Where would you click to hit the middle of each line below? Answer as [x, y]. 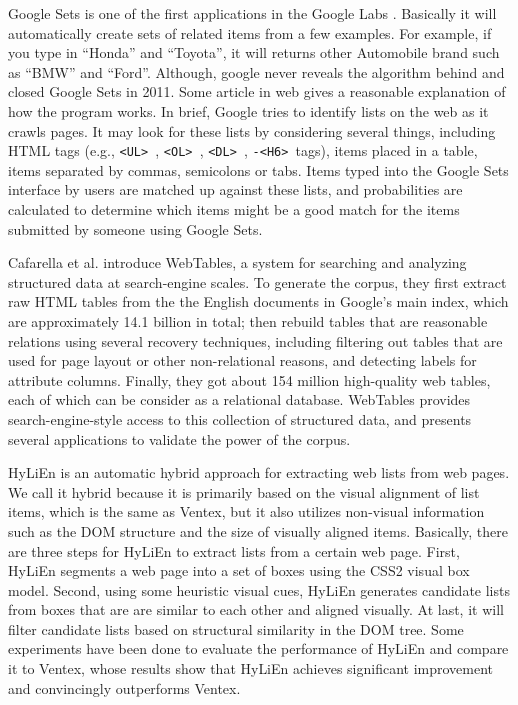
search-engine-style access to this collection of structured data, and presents [240, 418]
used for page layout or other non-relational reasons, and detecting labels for [242, 360]
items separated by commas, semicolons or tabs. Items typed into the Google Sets [258, 169]
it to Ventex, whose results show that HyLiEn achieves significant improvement [251, 668]
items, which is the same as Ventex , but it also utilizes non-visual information [246, 511]
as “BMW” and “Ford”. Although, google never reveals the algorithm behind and [256, 71]
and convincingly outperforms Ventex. [124, 687]
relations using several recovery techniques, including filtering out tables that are [255, 340]
